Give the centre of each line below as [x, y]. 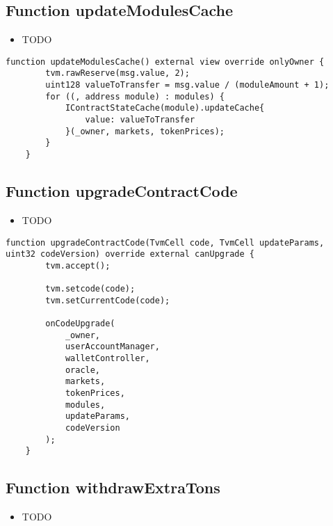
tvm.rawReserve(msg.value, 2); [117, 73]
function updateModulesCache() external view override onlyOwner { [165, 62]
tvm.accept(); [78, 265]
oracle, [83, 370]
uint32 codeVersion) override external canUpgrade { [130, 254]
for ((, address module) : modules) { [135, 96]
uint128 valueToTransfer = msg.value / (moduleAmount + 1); [187, 85]
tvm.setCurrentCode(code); [108, 300]
